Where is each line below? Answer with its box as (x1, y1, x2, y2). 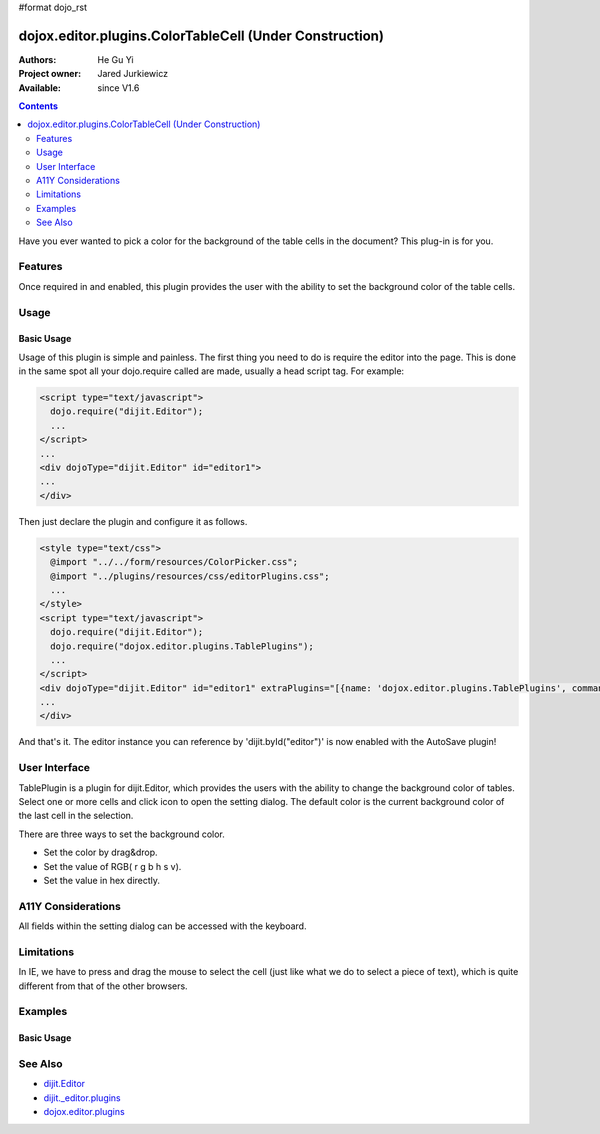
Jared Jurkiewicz (97, 68, 169, 80)
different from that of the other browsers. (18, 980, 189, 992)
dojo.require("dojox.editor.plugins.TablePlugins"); (50, 640, 314, 652)
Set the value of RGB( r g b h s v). (43, 860, 182, 872)
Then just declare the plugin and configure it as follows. (18, 515, 248, 527)
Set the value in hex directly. (43, 874, 160, 886)
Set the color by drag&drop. (43, 846, 159, 859)
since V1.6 (97, 81, 140, 94)
